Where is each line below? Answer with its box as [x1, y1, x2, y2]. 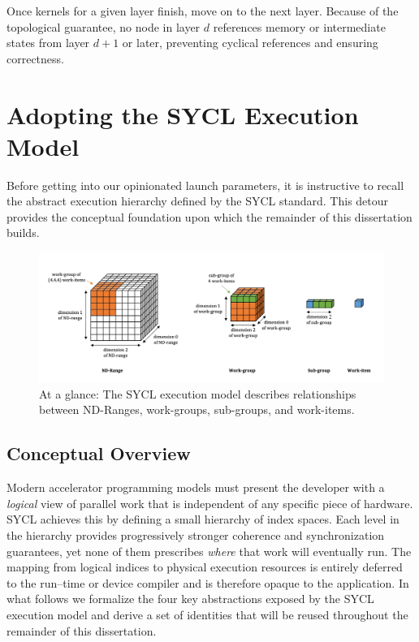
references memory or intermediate [213, 18, 386, 35]
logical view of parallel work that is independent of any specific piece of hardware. [6, 494, 413, 511]
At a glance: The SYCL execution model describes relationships [39, 385, 356, 402]
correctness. [6, 50, 64, 67]
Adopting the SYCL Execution [6, 97, 359, 131]
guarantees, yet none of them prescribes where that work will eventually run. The [6, 542, 412, 559]
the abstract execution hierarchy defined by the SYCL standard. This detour [6, 192, 389, 209]
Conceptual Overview [6, 441, 191, 466]
